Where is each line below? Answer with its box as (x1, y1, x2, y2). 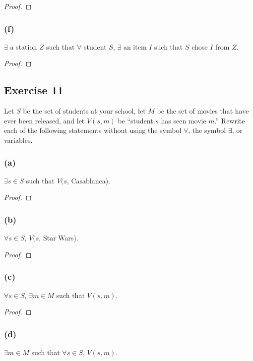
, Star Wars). (39, 233, 78, 243)
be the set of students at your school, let (23, 106, 146, 116)
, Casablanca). (66, 175, 111, 185)
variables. (4, 134, 33, 145)
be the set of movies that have (157, 106, 249, 116)
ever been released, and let (4, 115, 85, 125)
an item (123, 41, 147, 52)
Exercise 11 (4, 82, 63, 98)
